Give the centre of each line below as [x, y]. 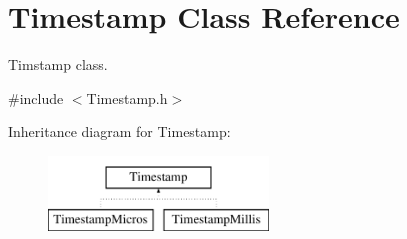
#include [36, 97]
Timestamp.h [127, 97]
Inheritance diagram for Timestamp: [119, 131]
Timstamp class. [58, 64]
